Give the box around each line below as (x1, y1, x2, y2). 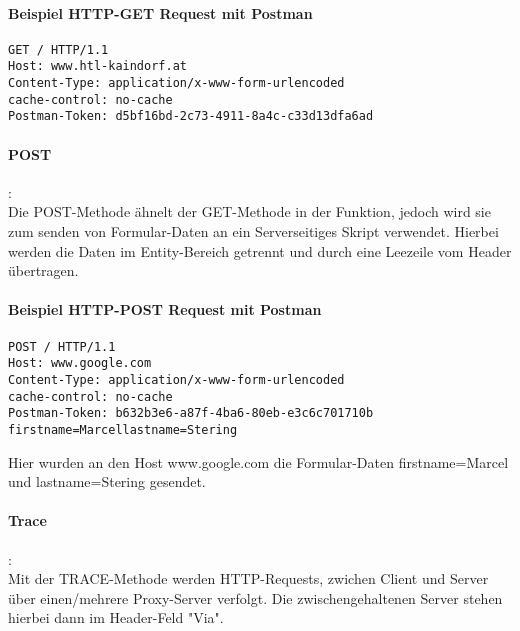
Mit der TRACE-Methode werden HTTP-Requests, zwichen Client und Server (8, 568, 489, 589)
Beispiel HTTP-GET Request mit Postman (8, 2, 313, 23)
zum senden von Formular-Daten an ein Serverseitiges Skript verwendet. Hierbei (8, 221, 499, 242)
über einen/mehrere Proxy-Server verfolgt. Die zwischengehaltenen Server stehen (8, 587, 503, 608)
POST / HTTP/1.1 (8, 339, 116, 354)
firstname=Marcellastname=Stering (8, 422, 238, 437)
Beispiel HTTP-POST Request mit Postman (8, 299, 322, 320)
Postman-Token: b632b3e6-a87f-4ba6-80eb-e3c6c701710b (8, 406, 374, 421)
